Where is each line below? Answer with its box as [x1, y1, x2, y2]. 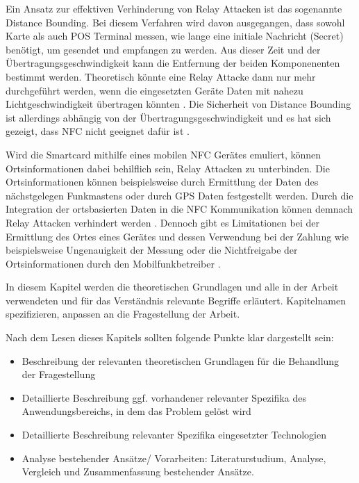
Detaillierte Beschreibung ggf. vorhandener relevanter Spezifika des [22, 390, 306, 404]
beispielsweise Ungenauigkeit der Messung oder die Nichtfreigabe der [6, 243, 298, 257]
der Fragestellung [22, 367, 96, 382]
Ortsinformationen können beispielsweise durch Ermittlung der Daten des [6, 174, 319, 189]
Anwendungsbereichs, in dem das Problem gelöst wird [22, 404, 251, 418]
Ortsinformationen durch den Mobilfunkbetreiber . [6, 256, 221, 270]
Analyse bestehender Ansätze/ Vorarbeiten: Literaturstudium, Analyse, [22, 450, 326, 465]
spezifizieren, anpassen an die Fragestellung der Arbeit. [6, 306, 240, 321]
